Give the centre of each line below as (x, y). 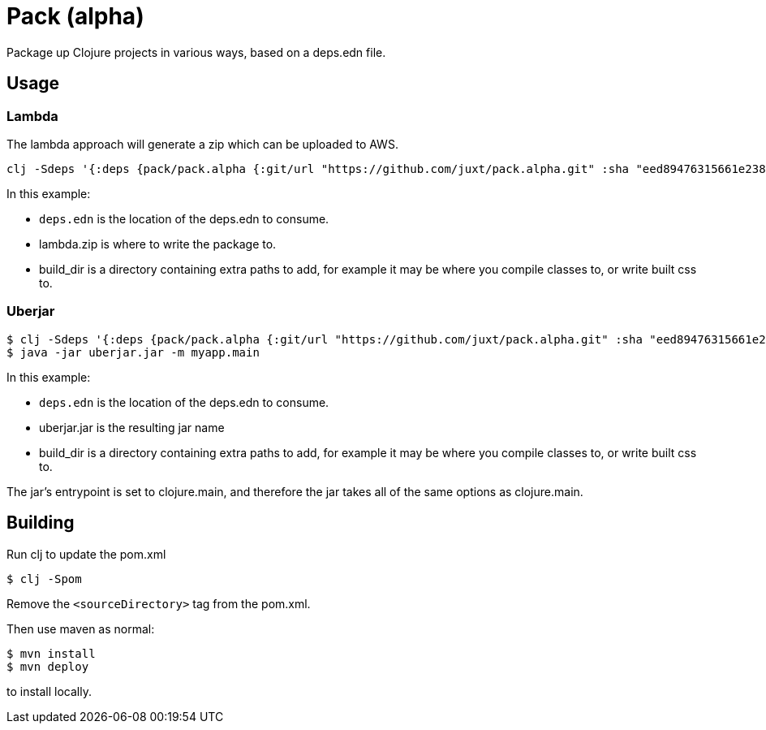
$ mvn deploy (48, 666)
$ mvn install (51, 653)
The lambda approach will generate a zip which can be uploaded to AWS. (202, 144)
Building (41, 523)
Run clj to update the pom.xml (86, 554)
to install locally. (49, 691)
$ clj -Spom (44, 579)
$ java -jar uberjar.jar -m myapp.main (133, 352)
